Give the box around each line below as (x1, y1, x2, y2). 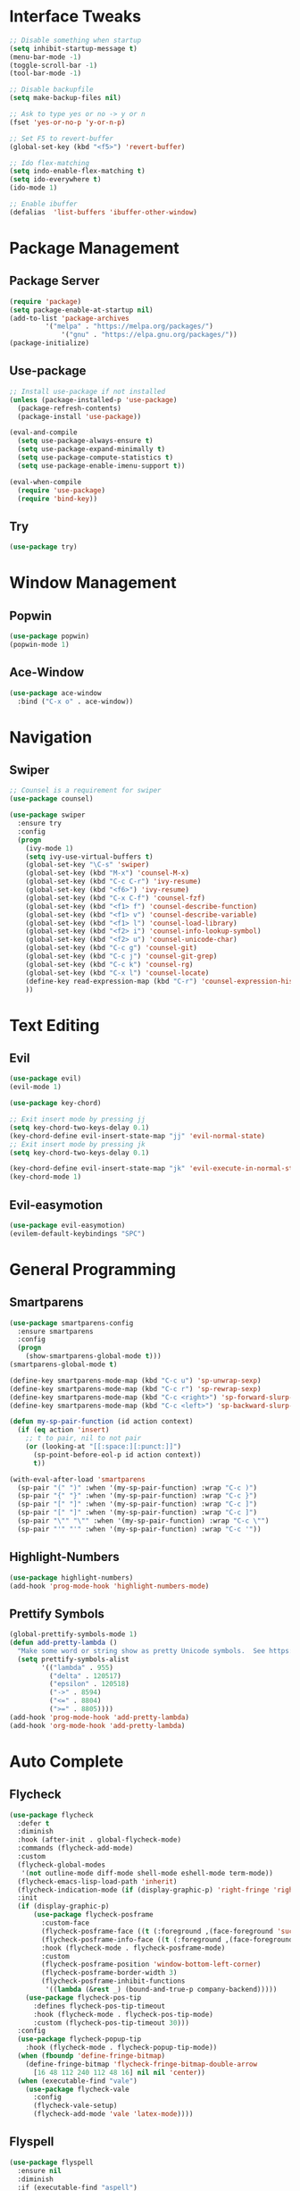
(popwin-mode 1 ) (9, 640, 70, 649)
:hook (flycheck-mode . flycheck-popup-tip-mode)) (25, 2044, 218, 2052)
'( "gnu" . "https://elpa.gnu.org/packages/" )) (61, 331, 238, 340)
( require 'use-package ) (17, 485, 105, 495)
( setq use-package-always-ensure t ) (17, 436, 154, 446)
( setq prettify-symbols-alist (17, 1655, 129, 1664)
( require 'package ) (9, 297, 82, 306)
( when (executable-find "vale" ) (17, 2076, 138, 2086)
